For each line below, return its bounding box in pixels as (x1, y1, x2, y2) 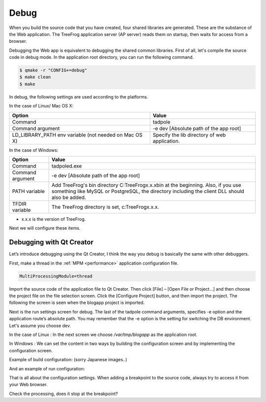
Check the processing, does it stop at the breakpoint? (9, 391, 118, 397)
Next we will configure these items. (9, 225, 81, 231)
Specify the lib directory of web (153, 131, 226, 138)
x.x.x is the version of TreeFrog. (21, 216, 86, 222)
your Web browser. (9, 382, 48, 388)
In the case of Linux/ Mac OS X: (9, 103, 74, 109)
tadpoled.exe (51, 163, 82, 169)
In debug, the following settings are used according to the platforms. (9, 94, 148, 100)
